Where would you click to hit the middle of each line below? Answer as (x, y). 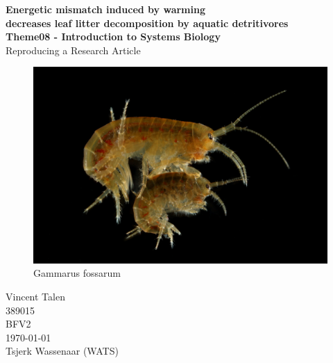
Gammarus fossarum (77, 273)
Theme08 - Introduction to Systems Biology (113, 37)
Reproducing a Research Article (73, 50)
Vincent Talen (35, 296)
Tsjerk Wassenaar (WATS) (62, 351)
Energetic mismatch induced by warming (105, 9)
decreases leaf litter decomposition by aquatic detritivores (147, 23)
